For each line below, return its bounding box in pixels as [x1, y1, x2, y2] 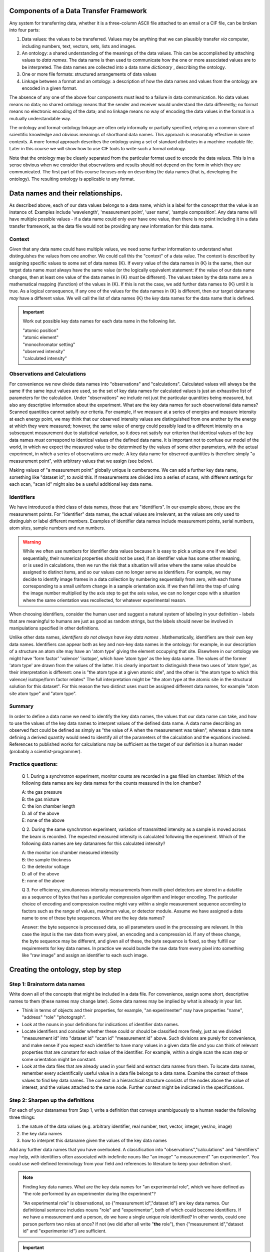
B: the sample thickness [21, 856, 71, 862]
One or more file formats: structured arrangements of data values [21, 71, 157, 77]
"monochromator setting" [22, 341, 75, 348]
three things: [9, 1114, 35, 1120]
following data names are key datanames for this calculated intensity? [21, 840, 165, 846]
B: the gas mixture [21, 796, 59, 802]
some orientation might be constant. [21, 1056, 97, 1062]
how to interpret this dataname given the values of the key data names [21, 1137, 167, 1143]
